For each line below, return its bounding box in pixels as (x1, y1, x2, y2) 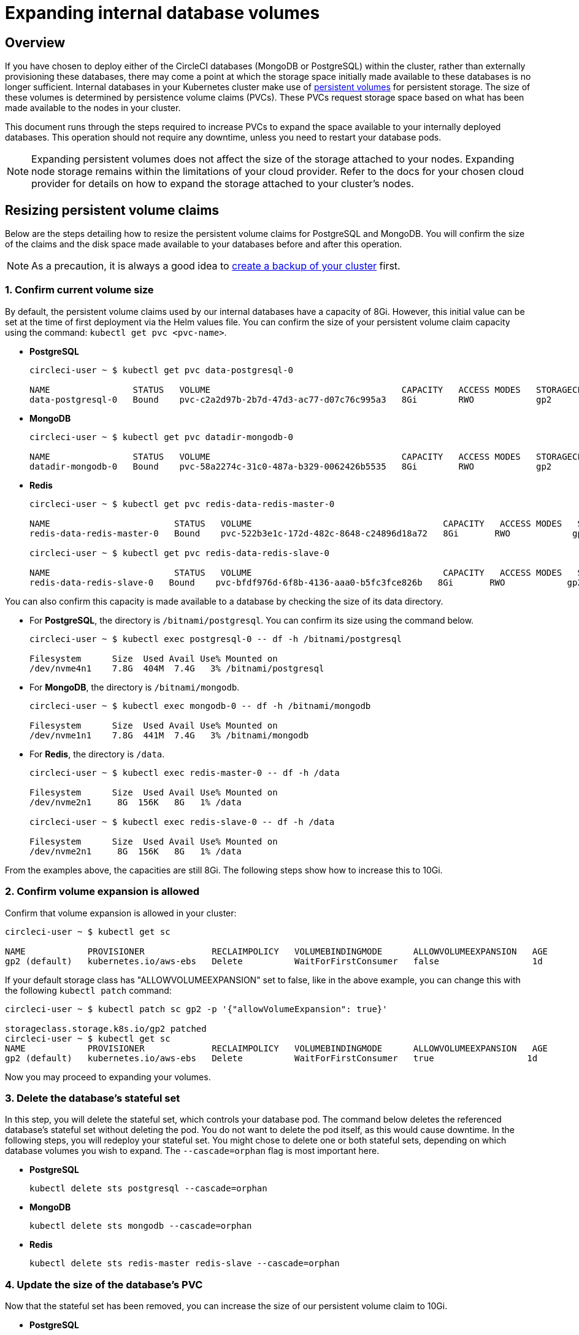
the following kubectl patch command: (5, 985, 172, 996)
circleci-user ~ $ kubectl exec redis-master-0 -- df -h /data (29, 767, 340, 778)
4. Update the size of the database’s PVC (5, 1278, 203, 1291)
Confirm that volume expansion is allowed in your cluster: (5, 907, 237, 918)
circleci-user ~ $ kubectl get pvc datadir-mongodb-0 (29, 431, 293, 442)
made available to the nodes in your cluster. (5, 103, 181, 114)
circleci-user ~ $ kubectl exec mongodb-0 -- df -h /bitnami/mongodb (29, 700, 371, 711)
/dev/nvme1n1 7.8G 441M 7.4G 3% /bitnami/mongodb (29, 730, 309, 740)
